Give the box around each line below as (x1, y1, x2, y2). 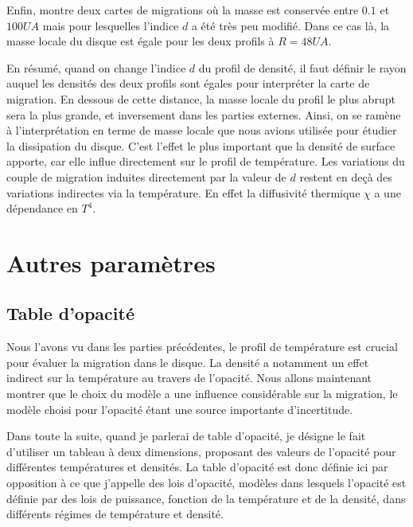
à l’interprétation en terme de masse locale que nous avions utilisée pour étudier (6, 122, 397, 139)
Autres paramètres (6, 246, 216, 279)
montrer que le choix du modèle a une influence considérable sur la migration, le (6, 385, 398, 402)
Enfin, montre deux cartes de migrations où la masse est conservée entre (6, 2, 359, 18)
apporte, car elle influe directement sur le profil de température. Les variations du (6, 153, 405, 170)
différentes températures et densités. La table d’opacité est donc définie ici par (6, 459, 388, 475)
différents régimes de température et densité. (6, 506, 224, 522)
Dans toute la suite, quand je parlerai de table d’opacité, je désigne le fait (6, 427, 366, 444)
